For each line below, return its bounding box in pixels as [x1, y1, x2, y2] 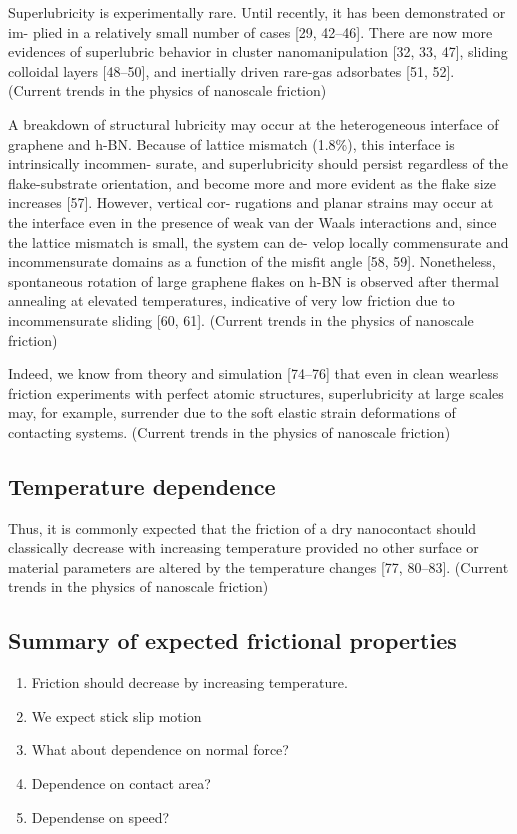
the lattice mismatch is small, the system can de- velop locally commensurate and [8, 231, 509, 252]
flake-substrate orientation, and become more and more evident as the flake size [8, 172, 497, 193]
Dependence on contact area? [31, 773, 211, 794]
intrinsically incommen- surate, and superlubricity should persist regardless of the [8, 153, 508, 174]
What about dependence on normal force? [31, 739, 289, 760]
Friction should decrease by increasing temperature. [31, 672, 348, 693]
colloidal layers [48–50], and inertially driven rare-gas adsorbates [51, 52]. [8, 60, 455, 81]
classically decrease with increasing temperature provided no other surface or [8, 537, 479, 558]
